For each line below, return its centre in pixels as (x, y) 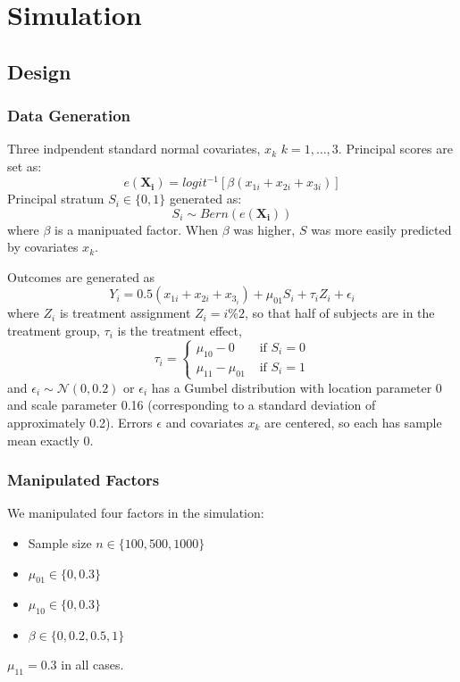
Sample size (60, 542)
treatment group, (54, 331)
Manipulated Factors (84, 480)
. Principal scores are (395, 149)
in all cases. (92, 665)
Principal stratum (56, 199)
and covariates (205, 422)
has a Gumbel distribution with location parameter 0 (297, 387)
